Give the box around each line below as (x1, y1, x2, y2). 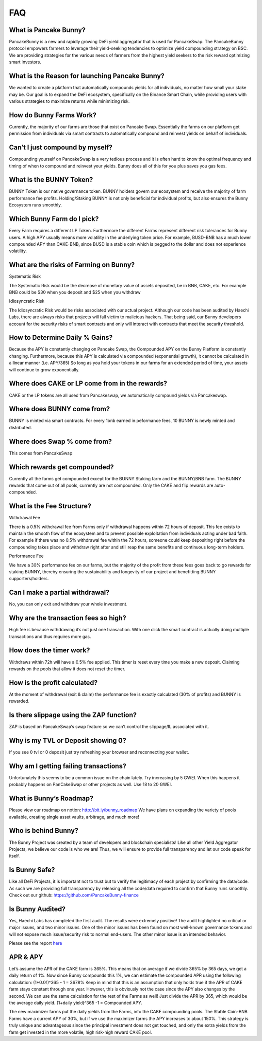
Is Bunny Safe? (9, 866, 55, 874)
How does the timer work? (9, 646, 90, 655)
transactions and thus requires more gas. (9, 633, 91, 639)
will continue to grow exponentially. (9, 366, 80, 372)
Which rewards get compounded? (9, 463, 114, 471)
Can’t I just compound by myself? (9, 144, 113, 152)
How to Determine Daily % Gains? (9, 333, 113, 342)
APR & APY (9, 953, 43, 961)
